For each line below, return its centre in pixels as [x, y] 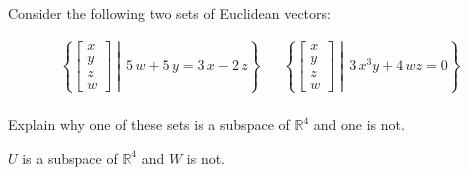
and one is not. [359, 124]
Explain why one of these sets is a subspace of [149, 124]
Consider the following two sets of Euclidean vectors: [169, 13]
